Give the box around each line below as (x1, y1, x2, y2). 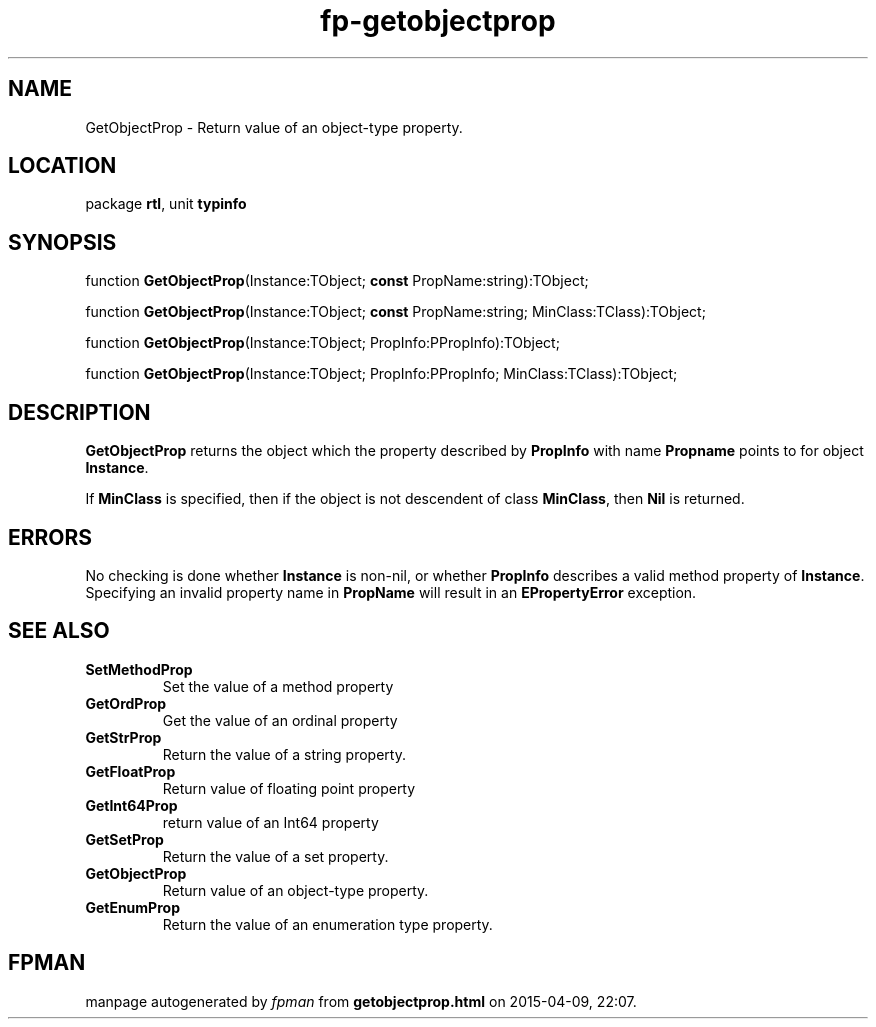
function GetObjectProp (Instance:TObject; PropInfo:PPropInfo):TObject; (85, 334, 560, 352)
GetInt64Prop (85, 796, 178, 814)
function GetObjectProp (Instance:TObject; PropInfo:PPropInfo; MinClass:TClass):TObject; (85, 365, 678, 383)
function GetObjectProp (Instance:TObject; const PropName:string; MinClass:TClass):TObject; (85, 303, 706, 321)
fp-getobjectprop (320, 4, 556, 38)
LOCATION (8, 153, 117, 179)
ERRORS (8, 524, 93, 550)
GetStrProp (85, 728, 162, 746)
